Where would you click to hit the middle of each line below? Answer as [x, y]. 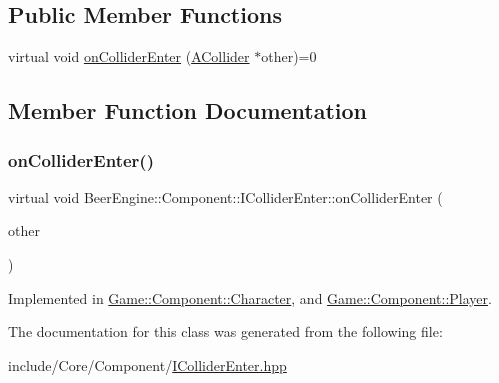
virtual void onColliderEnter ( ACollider [129, 56]
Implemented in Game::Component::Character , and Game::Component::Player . [250, 297]
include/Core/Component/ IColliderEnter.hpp [147, 364]
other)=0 [289, 56]
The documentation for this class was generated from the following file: [225, 331]
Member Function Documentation [188, 110]
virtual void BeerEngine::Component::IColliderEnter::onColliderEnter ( [225, 196]
